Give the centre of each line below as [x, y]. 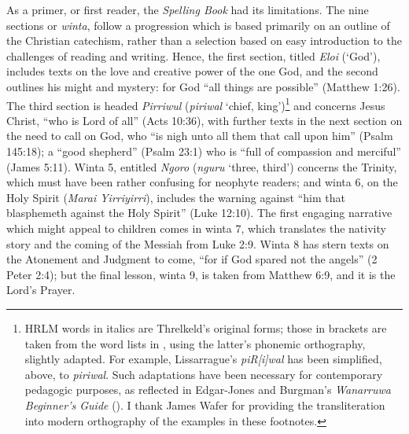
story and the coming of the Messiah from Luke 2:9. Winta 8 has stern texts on [198, 243]
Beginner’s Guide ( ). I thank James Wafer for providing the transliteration [205, 405]
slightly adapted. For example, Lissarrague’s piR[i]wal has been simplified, [203, 359]
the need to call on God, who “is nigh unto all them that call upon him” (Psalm [200, 136]
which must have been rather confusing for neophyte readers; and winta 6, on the [202, 182]
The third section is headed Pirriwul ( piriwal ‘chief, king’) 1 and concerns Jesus [196, 104]
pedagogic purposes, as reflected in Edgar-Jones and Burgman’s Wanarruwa [208, 390]
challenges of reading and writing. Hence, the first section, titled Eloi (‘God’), [193, 55]
